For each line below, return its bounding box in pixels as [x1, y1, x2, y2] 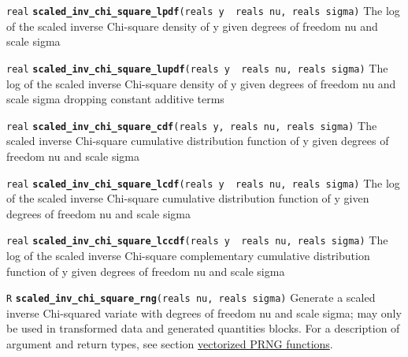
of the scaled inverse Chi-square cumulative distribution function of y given [6, 190, 369, 206]
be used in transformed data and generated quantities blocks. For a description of [6, 320, 400, 337]
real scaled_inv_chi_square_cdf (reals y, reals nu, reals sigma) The [6, 117, 377, 133]
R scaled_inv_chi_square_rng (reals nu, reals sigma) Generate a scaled [6, 289, 376, 306]
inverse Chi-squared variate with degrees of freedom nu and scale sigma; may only [6, 304, 402, 321]
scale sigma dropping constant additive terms [6, 91, 224, 107]
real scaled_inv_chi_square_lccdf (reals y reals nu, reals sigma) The [6, 232, 388, 248]
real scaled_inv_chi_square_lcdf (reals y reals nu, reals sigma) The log [6, 174, 400, 191]
